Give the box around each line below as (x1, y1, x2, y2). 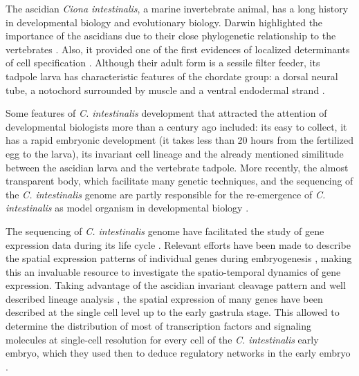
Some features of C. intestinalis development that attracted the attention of (6, 106, 327, 120)
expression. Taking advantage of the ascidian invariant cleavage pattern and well (6, 278, 346, 292)
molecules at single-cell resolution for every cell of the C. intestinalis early (6, 332, 319, 346)
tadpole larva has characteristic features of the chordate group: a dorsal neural (6, 68, 338, 83)
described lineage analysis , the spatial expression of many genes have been (6, 291, 323, 305)
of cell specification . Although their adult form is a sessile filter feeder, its (6, 55, 320, 70)
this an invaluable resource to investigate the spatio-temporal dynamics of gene (6, 264, 341, 279)
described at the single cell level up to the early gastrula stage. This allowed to (6, 305, 340, 319)
